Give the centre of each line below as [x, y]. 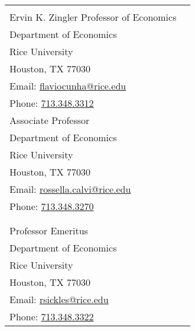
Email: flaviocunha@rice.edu [68, 86]
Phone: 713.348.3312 [52, 103]
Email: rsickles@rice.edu [59, 299]
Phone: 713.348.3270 [52, 206]
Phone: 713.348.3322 [52, 316]
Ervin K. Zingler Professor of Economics [93, 17]
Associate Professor [50, 120]
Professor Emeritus [49, 230]
